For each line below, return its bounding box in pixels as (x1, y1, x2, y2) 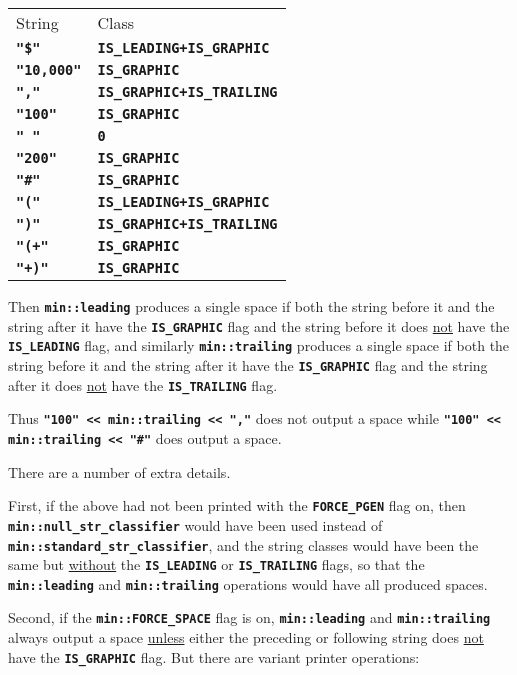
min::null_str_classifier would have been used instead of (8, 514, 383, 535)
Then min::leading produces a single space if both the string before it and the (8, 296, 495, 316)
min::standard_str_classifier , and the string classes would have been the (8, 534, 479, 555)
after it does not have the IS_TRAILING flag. (8, 374, 278, 395)
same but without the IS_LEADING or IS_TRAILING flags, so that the (8, 554, 425, 575)
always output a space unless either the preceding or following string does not (8, 627, 484, 648)
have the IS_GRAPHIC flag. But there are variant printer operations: (8, 646, 420, 667)
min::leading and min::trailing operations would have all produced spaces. (8, 573, 488, 594)
